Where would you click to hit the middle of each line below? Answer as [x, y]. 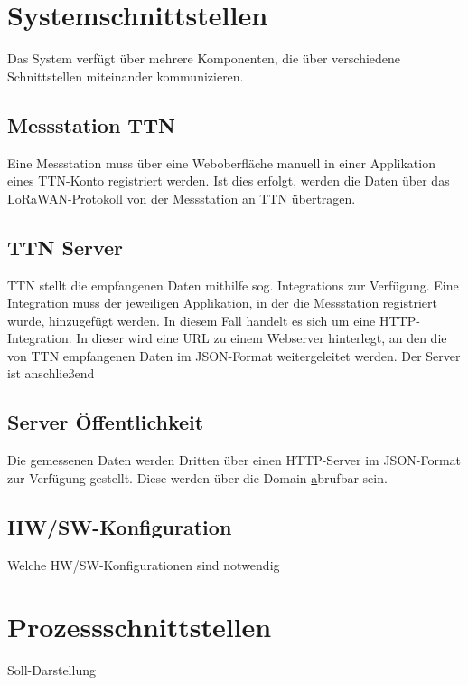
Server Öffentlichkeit [106, 422]
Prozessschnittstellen [140, 627]
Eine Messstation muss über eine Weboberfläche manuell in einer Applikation [221, 162]
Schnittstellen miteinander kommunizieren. [126, 76]
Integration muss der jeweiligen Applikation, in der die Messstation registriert [222, 303]
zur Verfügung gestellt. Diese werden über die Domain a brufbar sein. [197, 477]
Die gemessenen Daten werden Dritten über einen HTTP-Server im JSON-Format [234, 460]
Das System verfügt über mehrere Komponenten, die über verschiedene [204, 58]
